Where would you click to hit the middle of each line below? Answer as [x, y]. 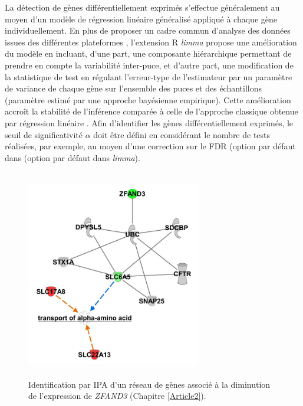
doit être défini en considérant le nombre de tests [182, 134]
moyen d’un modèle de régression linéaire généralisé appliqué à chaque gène [141, 19]
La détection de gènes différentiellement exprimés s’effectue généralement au [142, 7]
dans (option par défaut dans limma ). [73, 157]
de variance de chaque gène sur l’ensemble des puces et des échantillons [134, 88]
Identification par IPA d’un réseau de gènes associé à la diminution [149, 384]
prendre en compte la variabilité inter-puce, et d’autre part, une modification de [149, 65]
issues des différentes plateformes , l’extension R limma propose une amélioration [151, 42]
